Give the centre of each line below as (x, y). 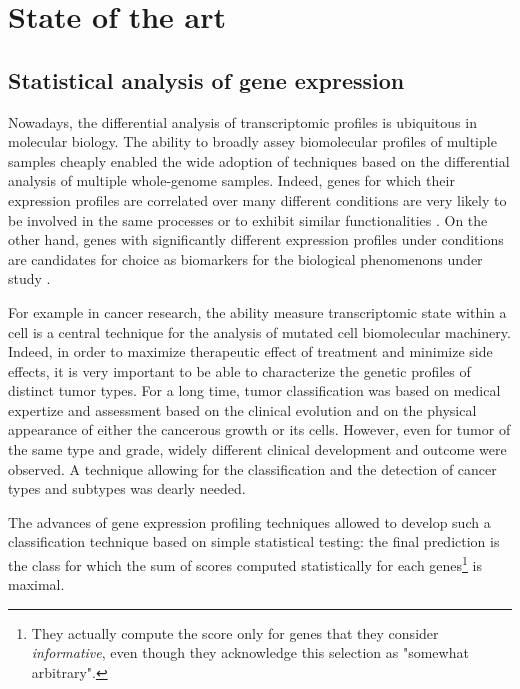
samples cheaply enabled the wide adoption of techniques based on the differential (259, 160)
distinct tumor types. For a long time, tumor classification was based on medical (254, 390)
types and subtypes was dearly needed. (127, 488)
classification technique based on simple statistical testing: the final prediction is (254, 541)
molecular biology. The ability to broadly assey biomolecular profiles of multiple (252, 141)
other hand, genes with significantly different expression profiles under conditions (256, 239)
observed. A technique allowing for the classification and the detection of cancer (252, 468)
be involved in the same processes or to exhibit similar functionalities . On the (248, 219)
